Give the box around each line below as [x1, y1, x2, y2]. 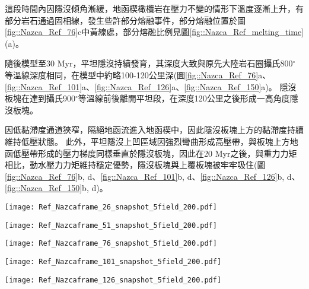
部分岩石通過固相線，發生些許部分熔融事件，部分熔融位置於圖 [5, 14, 246, 26]
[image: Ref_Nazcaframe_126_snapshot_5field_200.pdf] [5, 275, 222, 284]
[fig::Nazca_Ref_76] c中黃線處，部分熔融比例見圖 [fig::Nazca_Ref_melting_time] [5, 26, 304, 38]
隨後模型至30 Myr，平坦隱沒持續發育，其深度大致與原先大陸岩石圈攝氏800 [5, 57, 293, 69]
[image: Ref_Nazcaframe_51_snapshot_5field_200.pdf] [5, 221, 217, 230]
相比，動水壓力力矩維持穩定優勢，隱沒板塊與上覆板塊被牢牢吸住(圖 [5, 158, 266, 171]
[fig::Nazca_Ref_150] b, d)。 [5, 182, 108, 194]
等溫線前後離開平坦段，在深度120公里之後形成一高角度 [78, 92, 290, 104]
